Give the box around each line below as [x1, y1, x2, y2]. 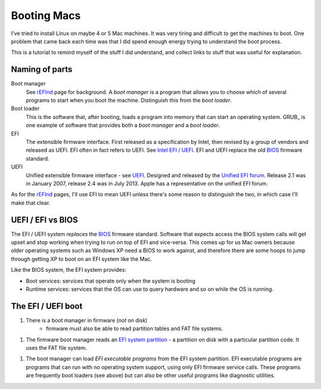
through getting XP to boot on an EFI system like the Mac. [11, 255, 152, 262]
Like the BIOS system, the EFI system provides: [11, 266, 127, 274]
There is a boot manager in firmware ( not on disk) [26, 316, 148, 324]
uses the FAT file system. [26, 344, 87, 352]
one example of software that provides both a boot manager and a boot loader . [26, 122, 220, 129]
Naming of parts [11, 64, 73, 74]
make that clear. [11, 199, 51, 206]
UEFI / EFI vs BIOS [11, 215, 78, 225]
